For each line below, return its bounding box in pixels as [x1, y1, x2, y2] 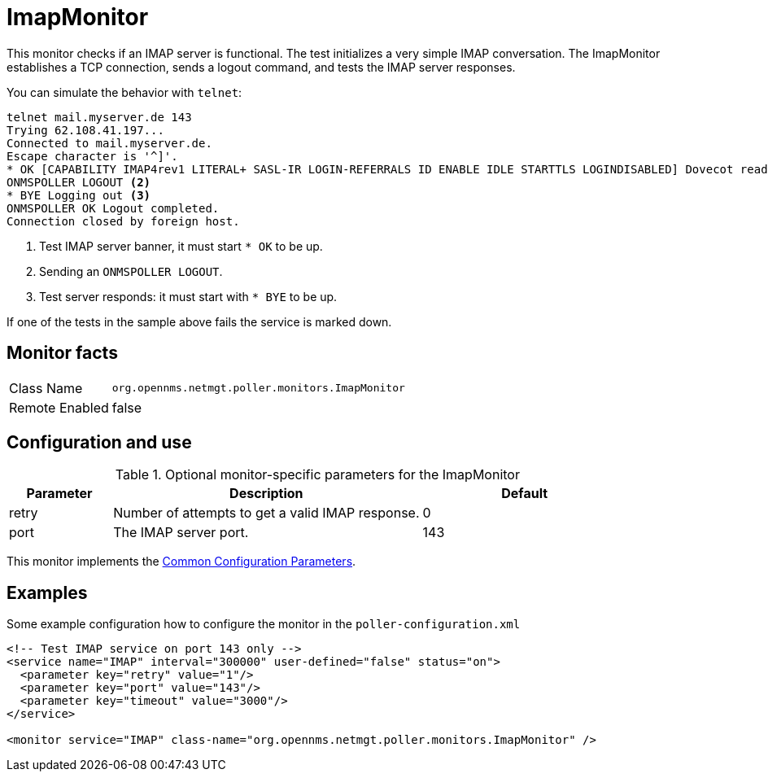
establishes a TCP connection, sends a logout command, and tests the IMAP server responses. [7, 59, 516, 74]
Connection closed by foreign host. [7, 214, 240, 228]
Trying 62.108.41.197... [7, 123, 164, 137]
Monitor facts [7, 343, 118, 364]
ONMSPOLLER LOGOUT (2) [7, 175, 151, 189]
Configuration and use [7, 432, 192, 453]
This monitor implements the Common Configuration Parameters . [7, 554, 356, 569]
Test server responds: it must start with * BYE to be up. [39, 289, 338, 304]
